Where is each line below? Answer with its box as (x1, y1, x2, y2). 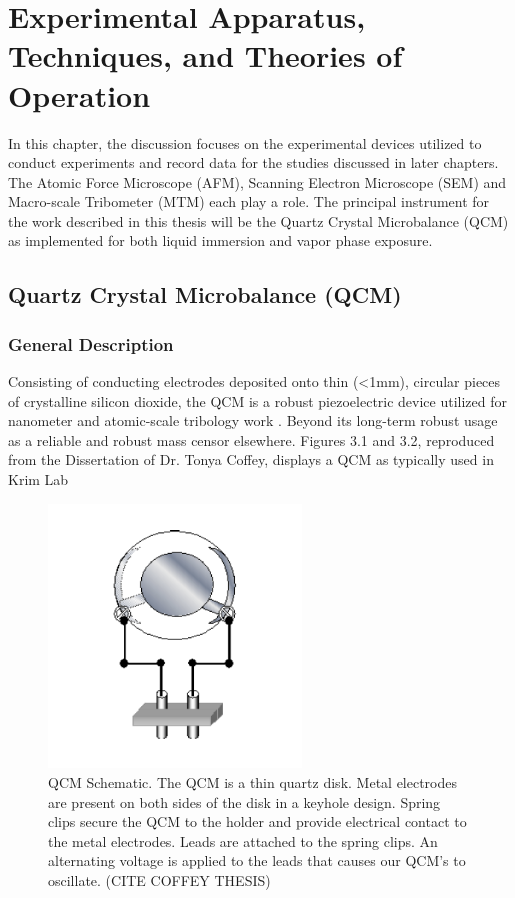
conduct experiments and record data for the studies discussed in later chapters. (8, 152, 499, 173)
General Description (8, 331, 174, 356)
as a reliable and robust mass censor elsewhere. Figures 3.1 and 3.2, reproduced (8, 429, 495, 450)
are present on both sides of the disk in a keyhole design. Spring (48, 791, 441, 812)
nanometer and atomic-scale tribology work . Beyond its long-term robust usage (8, 410, 498, 431)
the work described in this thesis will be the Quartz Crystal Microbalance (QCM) (8, 210, 509, 231)
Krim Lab (8, 469, 69, 490)
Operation (8, 74, 151, 115)
